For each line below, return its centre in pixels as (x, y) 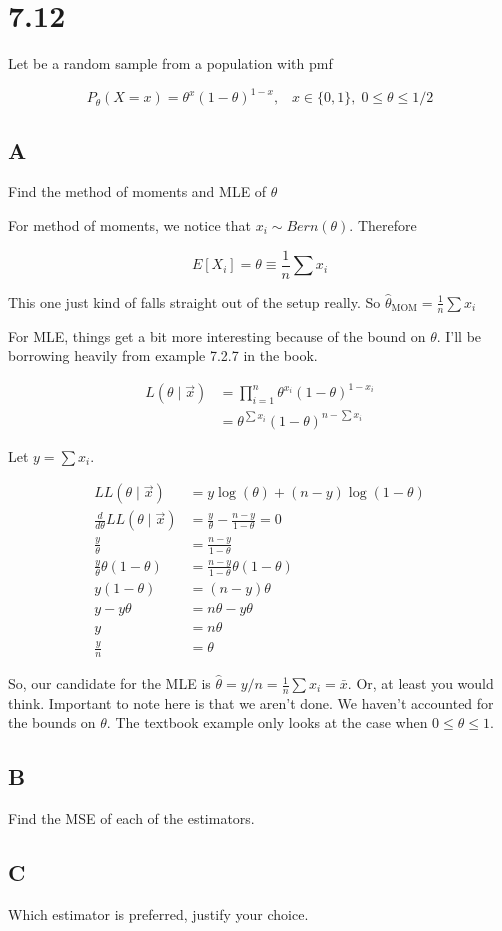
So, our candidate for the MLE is (109, 683)
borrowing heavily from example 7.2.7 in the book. (163, 355)
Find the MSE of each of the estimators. (131, 818)
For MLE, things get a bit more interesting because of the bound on (217, 335)
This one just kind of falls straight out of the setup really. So (194, 301)
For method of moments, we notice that (129, 225)
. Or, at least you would (420, 683)
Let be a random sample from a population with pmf (170, 63)
